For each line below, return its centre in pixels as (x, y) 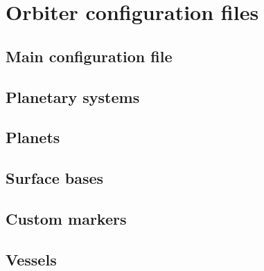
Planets (33, 137)
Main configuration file (89, 56)
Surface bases (55, 178)
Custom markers (66, 218)
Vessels (31, 259)
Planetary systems (73, 96)
